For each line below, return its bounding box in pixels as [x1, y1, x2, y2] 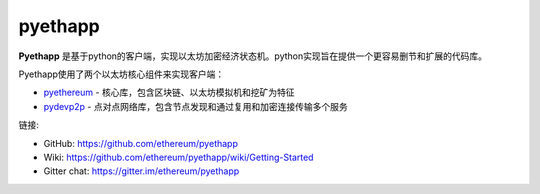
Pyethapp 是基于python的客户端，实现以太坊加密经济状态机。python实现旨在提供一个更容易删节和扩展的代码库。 [18, 50, 487, 62]
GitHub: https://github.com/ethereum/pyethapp [43, 137, 239, 149]
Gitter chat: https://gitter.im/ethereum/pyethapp [43, 165, 240, 177]
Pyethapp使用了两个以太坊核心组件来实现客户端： [18, 68, 225, 80]
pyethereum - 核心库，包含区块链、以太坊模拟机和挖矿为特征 [43, 86, 295, 99]
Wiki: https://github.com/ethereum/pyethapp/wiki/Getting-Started [43, 151, 314, 163]
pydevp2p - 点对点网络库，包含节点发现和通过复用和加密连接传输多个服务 [43, 100, 349, 112]
